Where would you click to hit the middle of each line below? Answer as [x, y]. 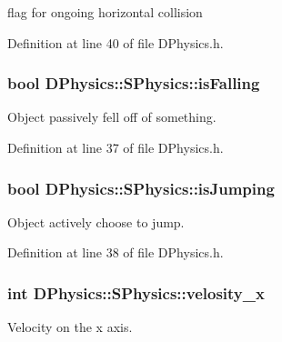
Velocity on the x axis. [70, 327]
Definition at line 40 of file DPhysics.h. [116, 42]
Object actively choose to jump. [96, 221]
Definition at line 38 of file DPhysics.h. [116, 252]
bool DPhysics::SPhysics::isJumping [141, 188]
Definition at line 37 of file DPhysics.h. [116, 147]
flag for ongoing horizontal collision [105, 12]
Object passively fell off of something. [112, 117]
